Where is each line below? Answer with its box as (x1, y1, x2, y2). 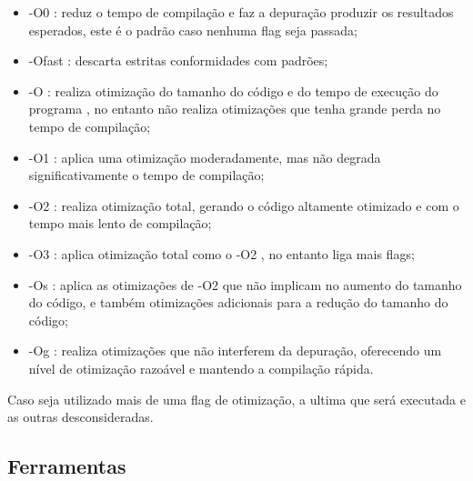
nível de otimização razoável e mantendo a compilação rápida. (28, 358, 374, 377)
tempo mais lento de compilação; (28, 214, 212, 233)
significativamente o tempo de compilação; (28, 165, 265, 185)
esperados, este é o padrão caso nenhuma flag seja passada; (28, 20, 357, 39)
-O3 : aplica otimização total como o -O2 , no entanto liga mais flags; (28, 244, 415, 263)
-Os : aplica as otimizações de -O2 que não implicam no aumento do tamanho (28, 275, 462, 294)
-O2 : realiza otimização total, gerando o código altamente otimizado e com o (28, 195, 459, 215)
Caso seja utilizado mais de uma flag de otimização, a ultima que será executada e (7, 389, 466, 408)
